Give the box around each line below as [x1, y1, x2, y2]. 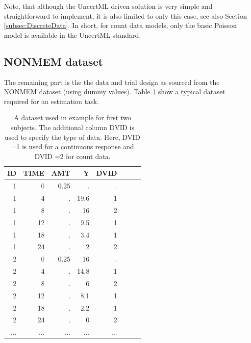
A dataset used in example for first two [14, 112, 131, 123]
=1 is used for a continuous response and [11, 141, 134, 152]
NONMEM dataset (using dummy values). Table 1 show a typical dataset [4, 86, 226, 97]
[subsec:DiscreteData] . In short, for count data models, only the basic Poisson [4, 20, 237, 30]
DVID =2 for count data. [34, 151, 111, 161]
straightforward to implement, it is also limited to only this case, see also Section [4, 10, 247, 21]
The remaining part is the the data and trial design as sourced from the [4, 77, 220, 87]
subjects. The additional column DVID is [10, 122, 134, 132]
